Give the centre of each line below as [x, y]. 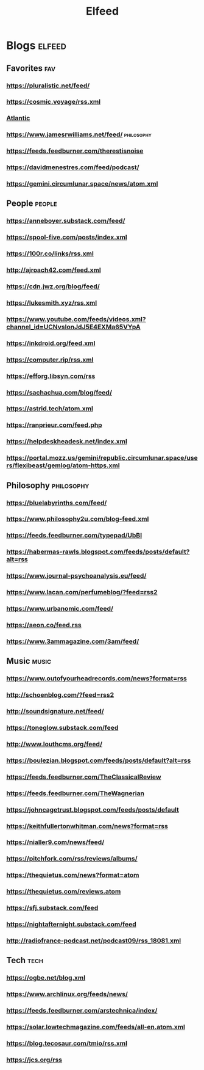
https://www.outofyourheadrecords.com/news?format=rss [97, 679]
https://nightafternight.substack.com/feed [72, 925]
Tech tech [25, 960]
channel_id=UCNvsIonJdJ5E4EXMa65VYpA [74, 327]
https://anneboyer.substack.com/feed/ [66, 221]
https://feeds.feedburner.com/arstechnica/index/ [82, 1011]
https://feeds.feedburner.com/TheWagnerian [76, 793]
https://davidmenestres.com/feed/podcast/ [73, 167]
